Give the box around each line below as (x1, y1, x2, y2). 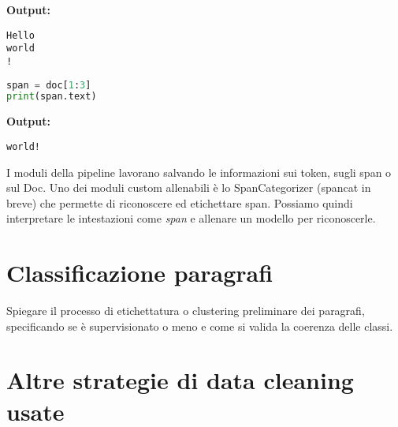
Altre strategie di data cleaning (6, 364, 354, 396)
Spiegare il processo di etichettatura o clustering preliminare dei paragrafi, (6, 302, 365, 319)
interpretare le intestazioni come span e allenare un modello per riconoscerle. (6, 210, 376, 227)
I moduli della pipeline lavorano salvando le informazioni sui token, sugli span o (6, 163, 392, 180)
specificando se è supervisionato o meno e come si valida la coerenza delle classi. (6, 317, 393, 334)
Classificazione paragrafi (6, 257, 273, 289)
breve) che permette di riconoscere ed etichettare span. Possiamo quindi (6, 194, 353, 211)
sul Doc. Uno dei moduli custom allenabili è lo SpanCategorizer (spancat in (6, 179, 371, 196)
